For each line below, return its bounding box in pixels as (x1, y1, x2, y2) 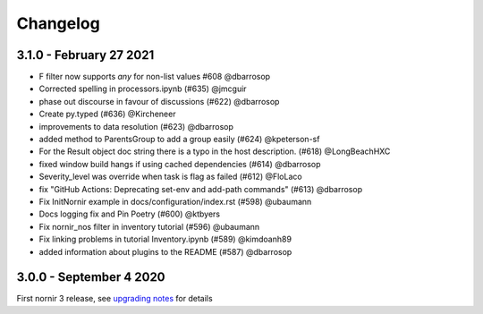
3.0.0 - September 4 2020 (16, 269, 165, 285)
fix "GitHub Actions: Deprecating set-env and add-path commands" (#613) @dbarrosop (38, 183, 362, 194)
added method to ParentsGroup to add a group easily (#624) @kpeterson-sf (38, 134, 320, 145)
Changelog (16, 13, 100, 33)
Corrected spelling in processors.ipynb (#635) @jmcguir (38, 83, 247, 94)
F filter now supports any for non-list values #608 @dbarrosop (38, 72, 271, 82)
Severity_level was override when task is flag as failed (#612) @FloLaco (38, 171, 303, 182)
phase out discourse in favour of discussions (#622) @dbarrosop (38, 96, 280, 106)
